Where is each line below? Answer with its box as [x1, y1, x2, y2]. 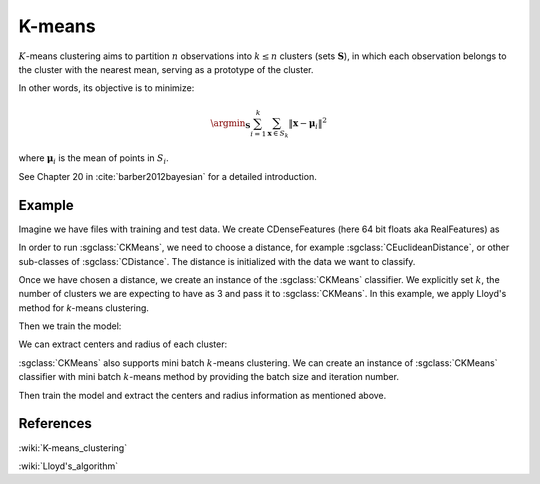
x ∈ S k [267, 128, 289, 140]
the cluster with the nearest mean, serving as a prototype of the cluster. [18, 63, 314, 75]
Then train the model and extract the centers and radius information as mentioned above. [18, 389, 387, 401]
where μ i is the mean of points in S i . [18, 152, 169, 167]
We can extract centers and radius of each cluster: [18, 338, 228, 350]
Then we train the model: [18, 320, 122, 332]
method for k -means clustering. [18, 301, 150, 314]
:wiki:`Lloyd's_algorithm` [18, 460, 119, 472]
